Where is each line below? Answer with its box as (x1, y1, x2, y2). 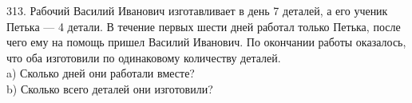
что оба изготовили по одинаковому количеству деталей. (6, 49, 281, 65)
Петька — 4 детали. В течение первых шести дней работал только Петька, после (6, 18, 401, 34)
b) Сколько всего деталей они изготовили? (6, 80, 213, 97)
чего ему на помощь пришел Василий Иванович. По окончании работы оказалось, (6, 34, 406, 50)
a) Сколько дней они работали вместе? (6, 65, 195, 81)
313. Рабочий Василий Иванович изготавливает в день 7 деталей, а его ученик (6, 2, 388, 18)
